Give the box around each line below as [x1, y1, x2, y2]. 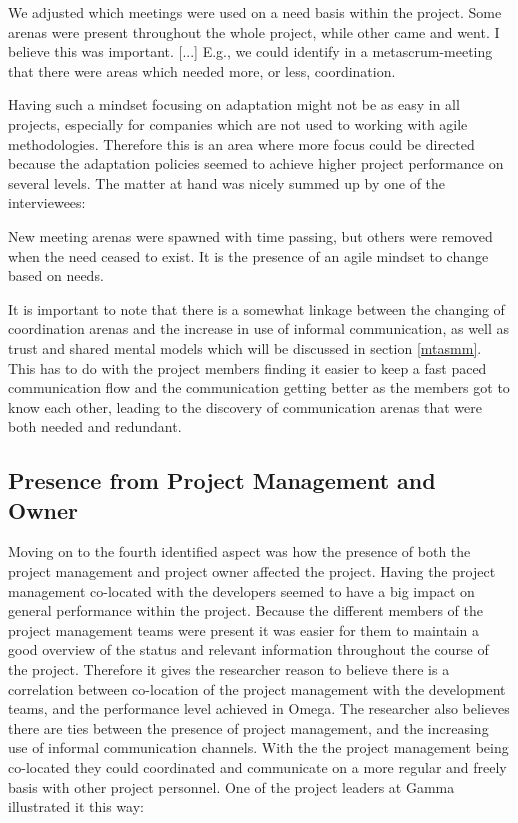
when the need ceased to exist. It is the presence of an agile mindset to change [8, 245, 489, 266]
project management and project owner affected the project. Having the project [8, 561, 496, 582]
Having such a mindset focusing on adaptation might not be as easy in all [8, 94, 460, 115]
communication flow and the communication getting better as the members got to [8, 377, 510, 398]
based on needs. [8, 265, 104, 286]
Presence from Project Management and [8, 465, 436, 496]
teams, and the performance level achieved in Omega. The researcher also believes [8, 698, 510, 719]
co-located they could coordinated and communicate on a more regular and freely [8, 757, 507, 777]
